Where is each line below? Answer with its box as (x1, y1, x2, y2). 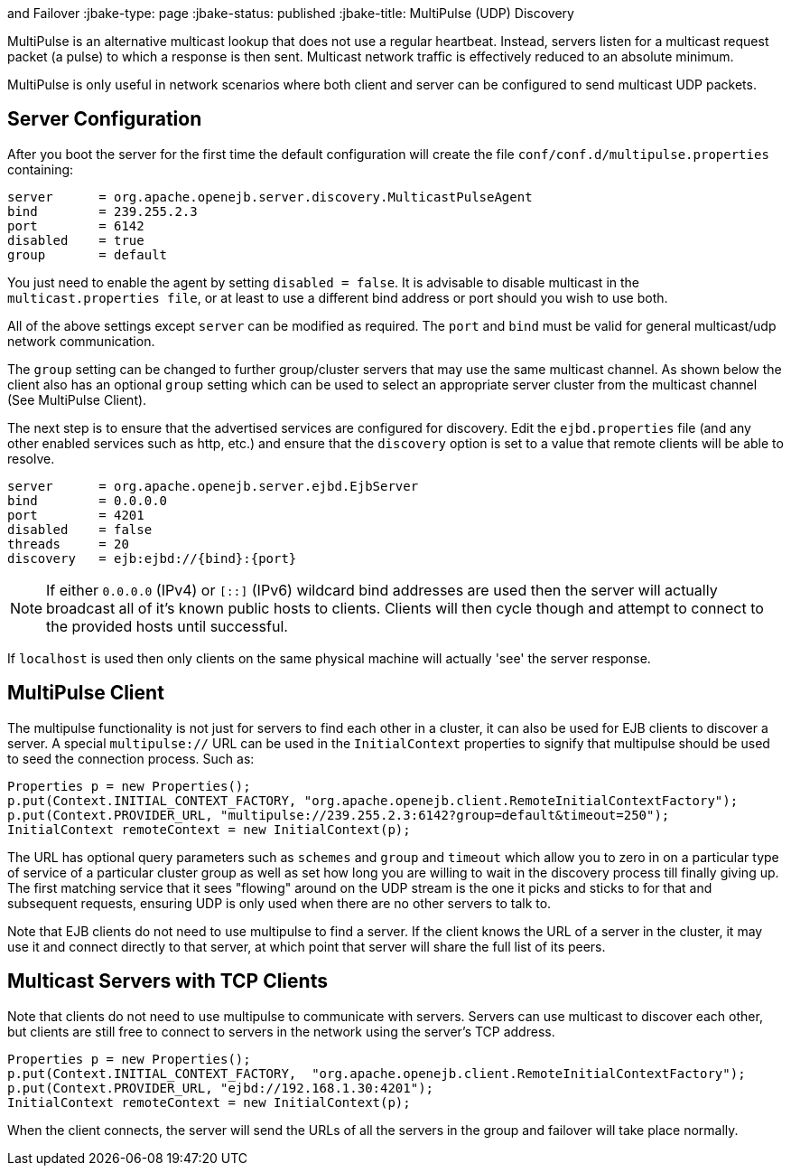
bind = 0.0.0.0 (7, 493, 168, 508)
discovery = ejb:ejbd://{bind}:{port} (7, 550, 297, 566)
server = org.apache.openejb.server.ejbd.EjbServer (7, 478, 419, 493)
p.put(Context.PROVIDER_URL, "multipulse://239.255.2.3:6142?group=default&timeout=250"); (7, 807, 670, 822)
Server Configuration (7, 108, 202, 131)
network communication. (7, 333, 155, 349)
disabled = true (7, 232, 144, 248)
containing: (7, 161, 74, 177)
